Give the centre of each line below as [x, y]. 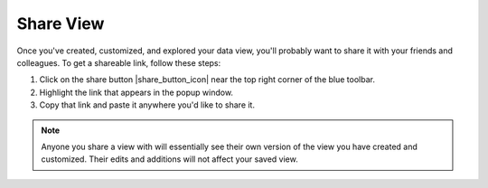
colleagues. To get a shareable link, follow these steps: [119, 62]
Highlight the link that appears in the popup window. [136, 92]
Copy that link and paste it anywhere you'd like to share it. [147, 105]
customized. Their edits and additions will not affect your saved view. [169, 159]
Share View [61, 23]
